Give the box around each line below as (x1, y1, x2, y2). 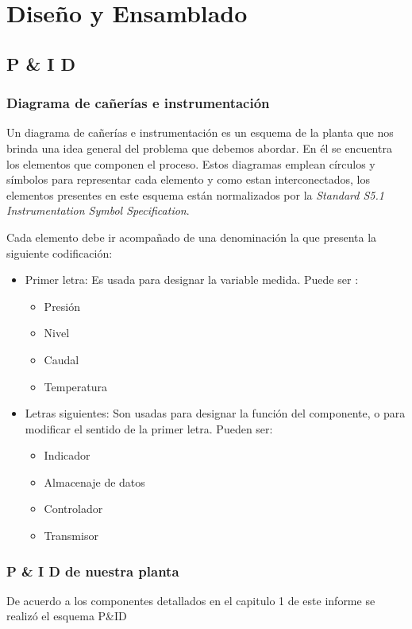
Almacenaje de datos (44, 473, 145, 490)
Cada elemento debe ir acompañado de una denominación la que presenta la (6, 228, 377, 245)
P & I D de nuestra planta (6, 561, 179, 580)
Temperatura (44, 378, 108, 394)
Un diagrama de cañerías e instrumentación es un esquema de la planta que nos (6, 124, 394, 141)
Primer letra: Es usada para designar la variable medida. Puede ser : (25, 271, 359, 288)
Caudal (44, 351, 79, 367)
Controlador (44, 500, 103, 517)
